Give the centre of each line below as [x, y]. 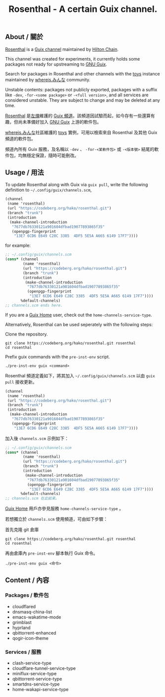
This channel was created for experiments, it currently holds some [73, 59]
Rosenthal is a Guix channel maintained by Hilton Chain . [62, 49]
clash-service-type [32, 663]
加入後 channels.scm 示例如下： [37, 438]
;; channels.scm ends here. [34, 305]
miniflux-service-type [34, 674]
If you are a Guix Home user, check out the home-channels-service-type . [79, 315]
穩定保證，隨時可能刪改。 [53, 155]
